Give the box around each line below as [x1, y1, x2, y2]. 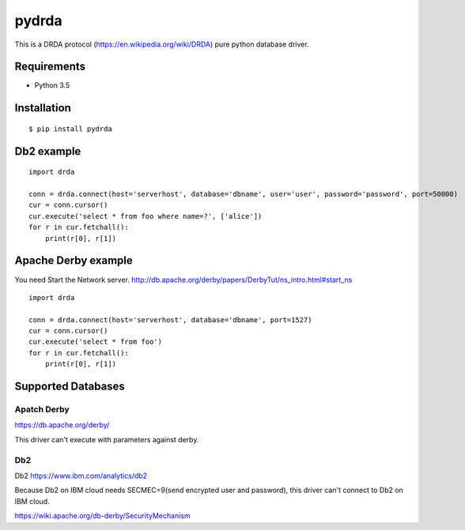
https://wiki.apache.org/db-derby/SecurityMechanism [14, 511, 191, 521]
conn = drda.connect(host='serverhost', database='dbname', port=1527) [28, 315, 312, 324]
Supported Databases [14, 380, 126, 393]
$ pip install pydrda [28, 124, 112, 133]
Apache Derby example [14, 254, 134, 268]
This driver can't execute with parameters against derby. [14, 434, 199, 444]
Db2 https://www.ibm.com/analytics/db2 [14, 471, 148, 480]
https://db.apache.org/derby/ [14, 420, 110, 430]
